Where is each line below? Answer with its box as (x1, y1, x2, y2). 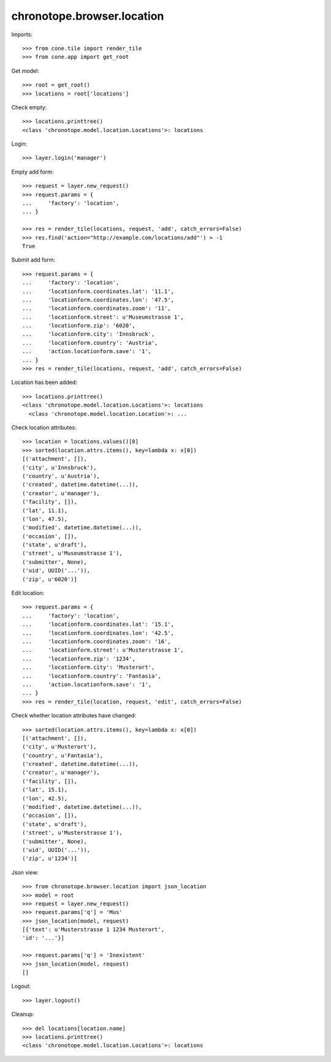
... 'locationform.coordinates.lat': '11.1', (22, 287, 175, 295)
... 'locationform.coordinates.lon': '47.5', (22, 296, 175, 303)
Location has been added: (11, 378, 78, 386)
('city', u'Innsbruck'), (22, 464, 97, 471)
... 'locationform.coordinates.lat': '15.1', (22, 621, 175, 628)
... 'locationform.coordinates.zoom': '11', (22, 305, 171, 312)
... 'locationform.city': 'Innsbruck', (22, 330, 155, 338)
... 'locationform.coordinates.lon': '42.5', (22, 630, 175, 636)
